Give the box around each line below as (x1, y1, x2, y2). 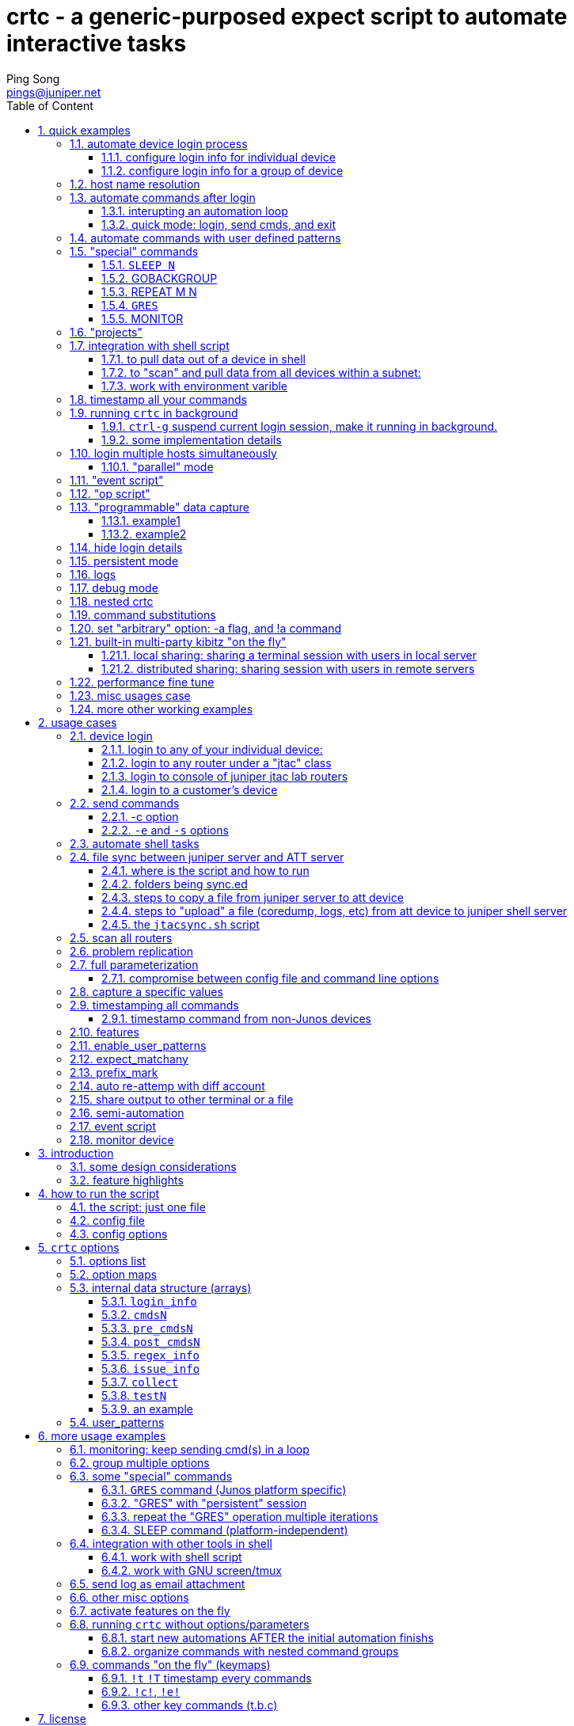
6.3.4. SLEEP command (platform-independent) (101, 1523, 348, 1537)
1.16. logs (70, 567, 116, 581)
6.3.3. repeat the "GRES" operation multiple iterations (101, 1509, 378, 1523)
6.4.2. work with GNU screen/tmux (101, 1563, 282, 1577)
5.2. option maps (70, 1267, 158, 1281)
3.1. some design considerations (70, 1159, 237, 1173)
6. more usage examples (38, 1428, 166, 1443)
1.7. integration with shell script (70, 338, 230, 352)
